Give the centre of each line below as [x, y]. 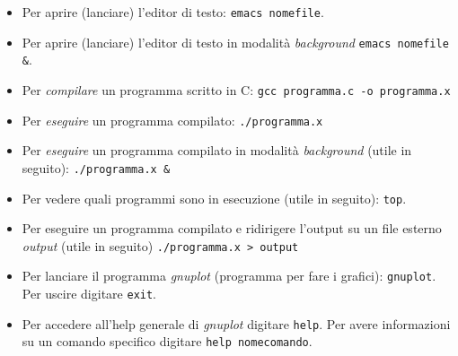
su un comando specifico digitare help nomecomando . [167, 341]
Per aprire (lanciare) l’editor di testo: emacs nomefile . [173, 12]
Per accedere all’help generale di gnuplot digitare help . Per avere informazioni [236, 323]
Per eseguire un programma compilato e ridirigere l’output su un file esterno [232, 228]
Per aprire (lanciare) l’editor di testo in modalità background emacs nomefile [235, 42]
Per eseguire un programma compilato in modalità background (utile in [217, 150]
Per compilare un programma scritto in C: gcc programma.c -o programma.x [236, 89]
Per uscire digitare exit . [89, 294]
